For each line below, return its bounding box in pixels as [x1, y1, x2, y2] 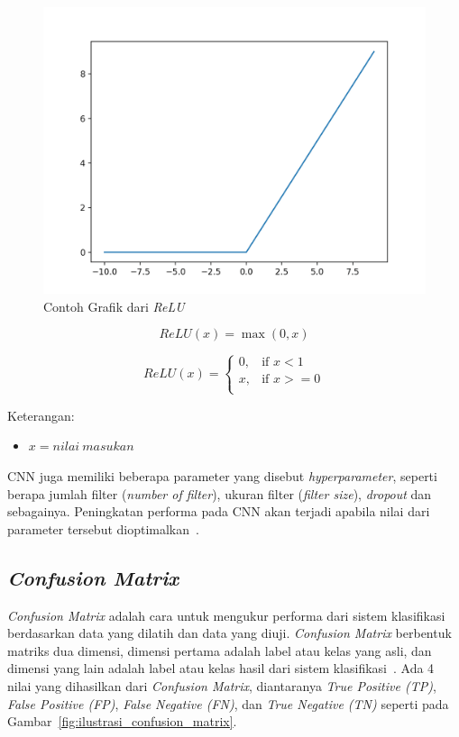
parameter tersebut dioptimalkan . [7, 519, 199, 538]
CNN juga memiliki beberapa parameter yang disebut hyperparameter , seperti [7, 466, 437, 485]
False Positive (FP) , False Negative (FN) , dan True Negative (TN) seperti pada [7, 694, 449, 713]
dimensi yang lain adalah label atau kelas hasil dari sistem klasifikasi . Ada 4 [7, 659, 435, 678]
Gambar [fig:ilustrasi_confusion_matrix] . [7, 712, 237, 731]
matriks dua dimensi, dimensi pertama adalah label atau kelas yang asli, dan [7, 641, 432, 660]
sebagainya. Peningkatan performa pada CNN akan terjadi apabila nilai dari [7, 502, 430, 521]
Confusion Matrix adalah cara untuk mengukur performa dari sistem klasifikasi [7, 605, 445, 624]
